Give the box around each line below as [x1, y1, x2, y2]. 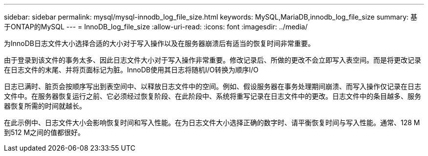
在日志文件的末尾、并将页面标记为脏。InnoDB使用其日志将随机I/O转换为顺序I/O [4, 66, 258, 74]
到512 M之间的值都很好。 [4, 128, 85, 136]
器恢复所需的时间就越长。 [4, 102, 86, 110]
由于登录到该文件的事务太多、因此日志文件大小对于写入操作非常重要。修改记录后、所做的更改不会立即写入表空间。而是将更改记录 [4, 56, 421, 64]
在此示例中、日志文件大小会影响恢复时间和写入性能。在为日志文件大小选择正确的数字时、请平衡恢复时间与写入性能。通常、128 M [4, 118, 420, 127]
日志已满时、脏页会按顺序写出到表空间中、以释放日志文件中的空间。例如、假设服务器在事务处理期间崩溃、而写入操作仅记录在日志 [4, 82, 421, 90]
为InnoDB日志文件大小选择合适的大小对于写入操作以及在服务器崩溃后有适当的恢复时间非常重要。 [4, 39, 315, 47]
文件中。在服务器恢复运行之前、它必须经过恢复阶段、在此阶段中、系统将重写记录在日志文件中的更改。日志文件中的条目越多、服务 [4, 92, 421, 100]
